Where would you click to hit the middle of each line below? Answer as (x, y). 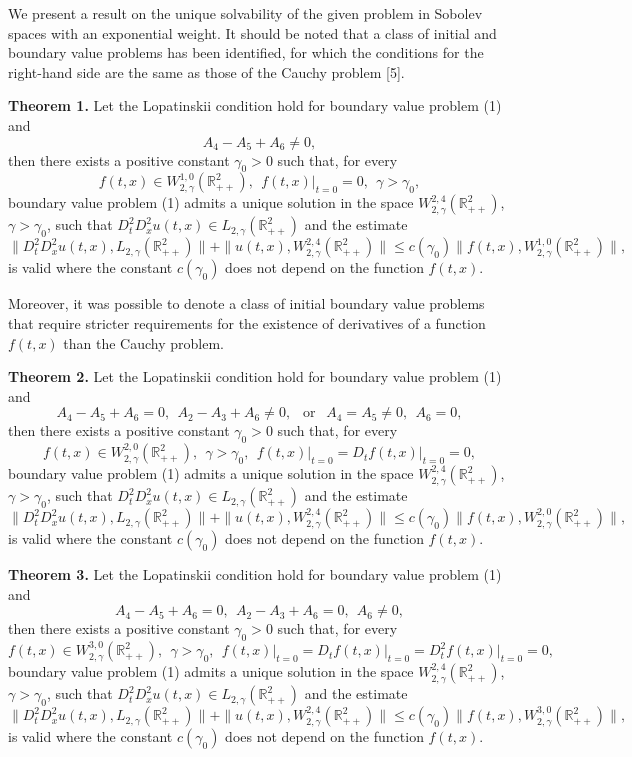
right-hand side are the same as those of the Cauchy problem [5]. (206, 71)
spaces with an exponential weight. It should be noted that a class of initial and (252, 32)
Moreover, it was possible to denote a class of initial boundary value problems (246, 303)
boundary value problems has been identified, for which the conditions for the (246, 52)
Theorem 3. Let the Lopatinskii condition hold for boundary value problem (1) (255, 574)
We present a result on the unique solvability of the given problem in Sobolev (245, 13)
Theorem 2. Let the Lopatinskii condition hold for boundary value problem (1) (255, 376)
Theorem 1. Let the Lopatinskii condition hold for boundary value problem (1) (255, 105)
